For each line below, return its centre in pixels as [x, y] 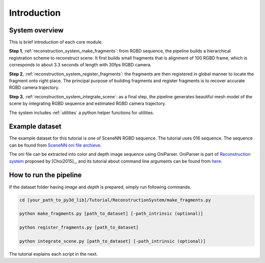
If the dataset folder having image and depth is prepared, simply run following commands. [100, 187]
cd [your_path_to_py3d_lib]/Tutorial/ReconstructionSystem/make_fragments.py [115, 200]
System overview [36, 30]
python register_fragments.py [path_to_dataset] [79, 228]
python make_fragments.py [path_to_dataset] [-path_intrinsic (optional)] [111, 214]
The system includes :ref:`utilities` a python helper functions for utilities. [82, 113]
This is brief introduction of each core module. [56, 42]
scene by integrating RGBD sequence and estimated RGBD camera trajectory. [88, 104]
